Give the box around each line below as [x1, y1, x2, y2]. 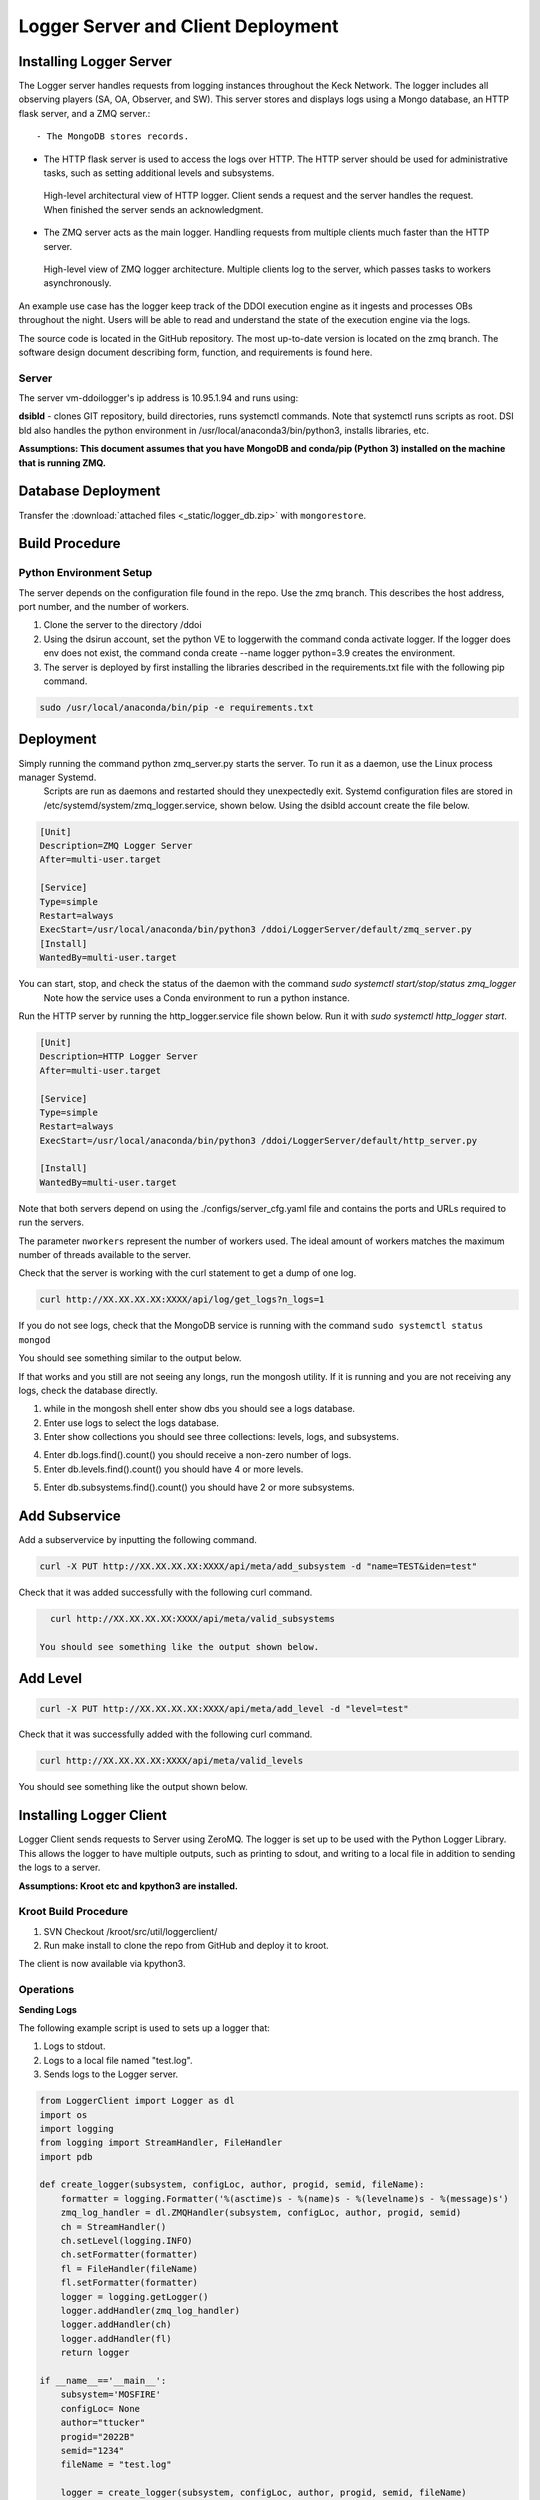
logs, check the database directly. [18, 1384, 159, 1396]
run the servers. [18, 1216, 85, 1229]
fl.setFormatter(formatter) [60, 2277, 199, 2289]
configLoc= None [60, 2403, 140, 2414]
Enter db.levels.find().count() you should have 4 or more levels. [43, 1463, 304, 1475]
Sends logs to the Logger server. [43, 2068, 179, 2080]
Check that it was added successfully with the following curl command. [18, 1586, 313, 1599]
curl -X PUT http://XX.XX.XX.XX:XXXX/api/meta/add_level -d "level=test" [39, 1703, 409, 1714]
